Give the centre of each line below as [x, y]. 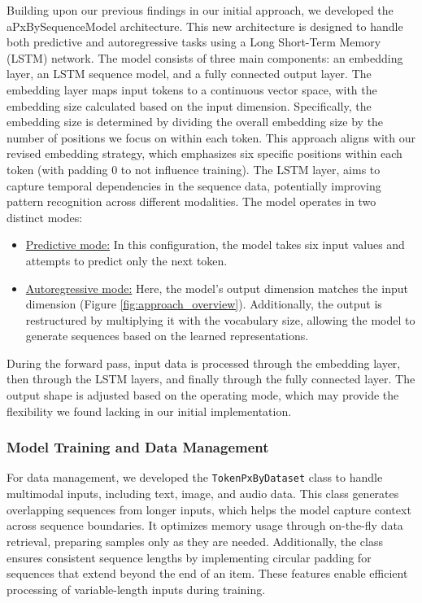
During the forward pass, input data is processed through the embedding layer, [204, 363]
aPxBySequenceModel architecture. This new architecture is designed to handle [205, 26]
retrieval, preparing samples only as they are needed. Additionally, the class [195, 541]
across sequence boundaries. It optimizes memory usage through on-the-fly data [205, 525]
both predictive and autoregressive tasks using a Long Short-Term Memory [194, 42]
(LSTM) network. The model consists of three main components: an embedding [205, 57]
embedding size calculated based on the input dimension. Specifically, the [189, 105]
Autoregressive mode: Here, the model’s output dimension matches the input [217, 288]
